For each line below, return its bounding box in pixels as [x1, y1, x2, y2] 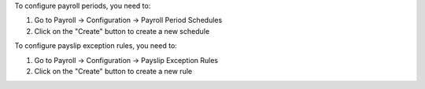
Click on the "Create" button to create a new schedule [34, 26, 210, 35]
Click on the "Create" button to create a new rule [34, 66, 193, 76]
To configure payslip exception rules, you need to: [14, 41, 177, 50]
